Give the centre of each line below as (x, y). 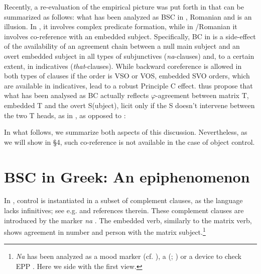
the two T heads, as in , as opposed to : (65, 115)
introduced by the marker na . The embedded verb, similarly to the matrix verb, (128, 220)
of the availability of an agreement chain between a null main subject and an (122, 46)
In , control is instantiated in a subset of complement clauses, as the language (123, 200)
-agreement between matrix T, (202, 95)
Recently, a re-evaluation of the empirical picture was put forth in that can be (124, 7)
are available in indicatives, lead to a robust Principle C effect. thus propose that (128, 85)
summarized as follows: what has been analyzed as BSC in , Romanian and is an (128, 16)
